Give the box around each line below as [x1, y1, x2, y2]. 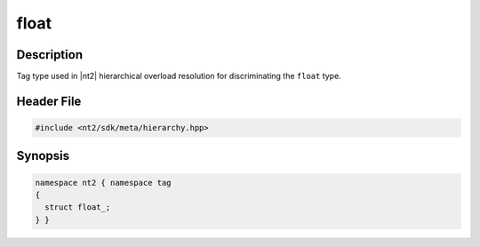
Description [16, 47, 84, 62]
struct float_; [44, 203, 111, 212]
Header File [16, 93, 82, 108]
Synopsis [16, 148, 70, 163]
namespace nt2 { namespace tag [35, 178, 172, 187]
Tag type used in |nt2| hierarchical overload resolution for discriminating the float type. [16, 71, 341, 82]
